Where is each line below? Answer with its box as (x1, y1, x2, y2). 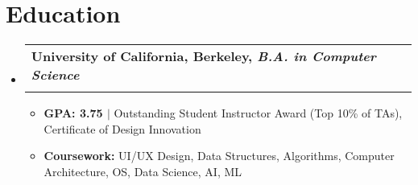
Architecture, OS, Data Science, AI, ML (43, 162, 242, 179)
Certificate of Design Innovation (43, 120, 201, 137)
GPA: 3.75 (43, 105, 103, 121)
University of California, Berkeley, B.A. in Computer (31, 47, 376, 66)
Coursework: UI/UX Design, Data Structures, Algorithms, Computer (43, 147, 395, 164)
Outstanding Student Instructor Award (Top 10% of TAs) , (114, 105, 403, 121)
